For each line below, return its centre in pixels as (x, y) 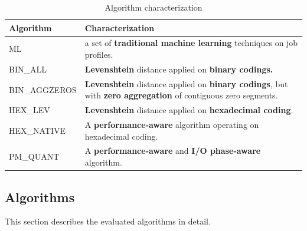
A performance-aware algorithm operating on (172, 124)
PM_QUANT (34, 156)
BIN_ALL (28, 69)
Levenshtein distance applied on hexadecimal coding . (189, 110)
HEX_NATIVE (37, 130)
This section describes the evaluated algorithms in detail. (108, 221)
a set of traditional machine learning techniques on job (191, 43)
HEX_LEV (30, 110)
